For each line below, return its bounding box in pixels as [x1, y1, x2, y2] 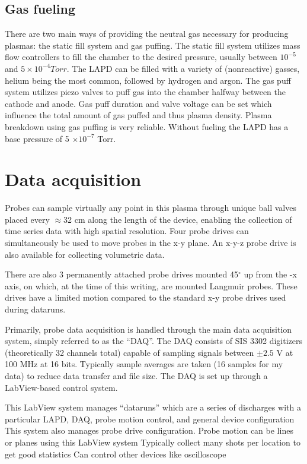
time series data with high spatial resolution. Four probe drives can [5, 225, 249, 237]
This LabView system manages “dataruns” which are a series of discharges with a [5, 401, 301, 414]
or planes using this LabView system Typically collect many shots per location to [5, 435, 300, 448]
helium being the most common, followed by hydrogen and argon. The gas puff [5, 74, 291, 86]
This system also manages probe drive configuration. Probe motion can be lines [5, 424, 293, 437]
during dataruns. [5, 303, 66, 315]
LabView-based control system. [5, 381, 118, 393]
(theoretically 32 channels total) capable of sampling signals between [5, 346, 254, 358]
